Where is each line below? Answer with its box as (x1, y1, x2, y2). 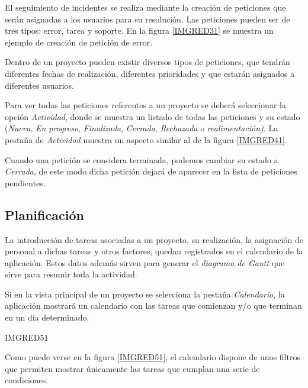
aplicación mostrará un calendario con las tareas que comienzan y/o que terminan (5, 299, 302, 312)
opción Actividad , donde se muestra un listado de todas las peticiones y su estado (5, 110, 300, 122)
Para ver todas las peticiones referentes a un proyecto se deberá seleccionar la (5, 99, 286, 111)
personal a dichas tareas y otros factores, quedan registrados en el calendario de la (5, 245, 303, 257)
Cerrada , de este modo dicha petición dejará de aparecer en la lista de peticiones (5, 165, 297, 177)
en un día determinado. (5, 311, 89, 324)
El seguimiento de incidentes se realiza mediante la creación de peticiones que (5, 1, 286, 13)
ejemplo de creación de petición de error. (5, 35, 153, 48)
